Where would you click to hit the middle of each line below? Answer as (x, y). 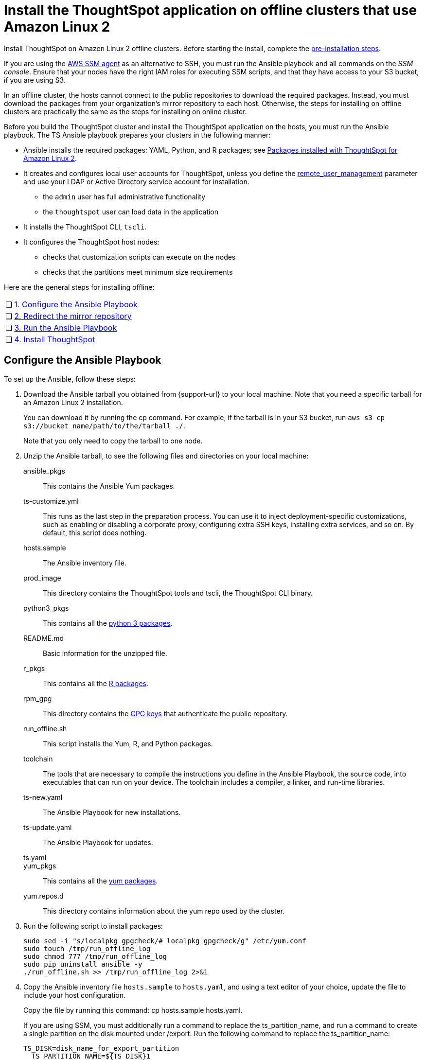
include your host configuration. (74, 995)
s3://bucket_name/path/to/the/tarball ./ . (104, 425)
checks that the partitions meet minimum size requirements (138, 272)
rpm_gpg (38, 698)
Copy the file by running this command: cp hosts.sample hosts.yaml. (133, 1010)
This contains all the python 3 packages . (108, 623)
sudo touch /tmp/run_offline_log (87, 948)
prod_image (42, 578)
